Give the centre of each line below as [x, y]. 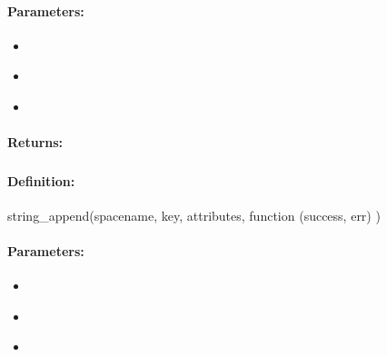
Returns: [35, 142]
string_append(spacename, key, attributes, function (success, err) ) [194, 215]
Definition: [41, 180]
